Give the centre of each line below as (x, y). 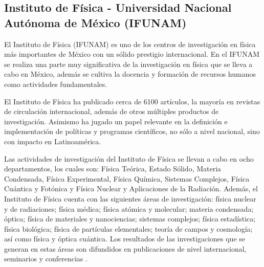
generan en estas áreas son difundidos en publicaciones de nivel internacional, (125, 248)
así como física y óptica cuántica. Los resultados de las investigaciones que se (125, 239)
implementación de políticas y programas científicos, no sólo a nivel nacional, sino (132, 131)
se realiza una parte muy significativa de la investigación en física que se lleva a (128, 64)
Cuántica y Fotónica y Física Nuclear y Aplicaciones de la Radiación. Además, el (131, 188)
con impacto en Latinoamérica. (53, 141)
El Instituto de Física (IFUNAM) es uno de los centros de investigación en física (130, 44)
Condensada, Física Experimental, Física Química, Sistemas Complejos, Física (127, 178)
